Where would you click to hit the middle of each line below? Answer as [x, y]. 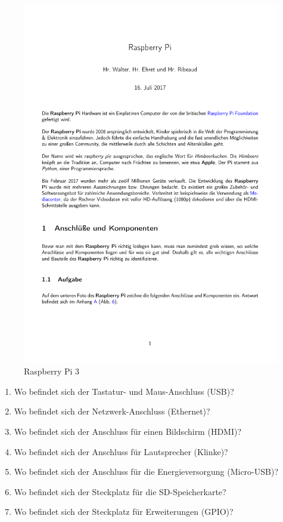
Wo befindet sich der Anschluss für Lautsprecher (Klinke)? [121, 451]
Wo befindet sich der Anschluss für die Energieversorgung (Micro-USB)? [146, 472]
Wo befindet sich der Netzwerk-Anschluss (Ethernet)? [112, 411]
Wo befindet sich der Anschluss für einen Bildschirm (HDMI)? [128, 432]
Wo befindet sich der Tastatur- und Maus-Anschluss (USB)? [124, 391]
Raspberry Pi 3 [52, 371]
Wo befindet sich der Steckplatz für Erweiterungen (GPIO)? [124, 512]
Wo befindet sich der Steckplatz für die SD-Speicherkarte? [120, 491]
